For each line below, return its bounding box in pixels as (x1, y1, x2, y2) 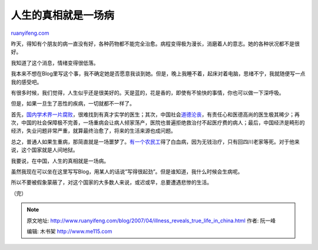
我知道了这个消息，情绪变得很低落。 (11, 59, 99, 66)
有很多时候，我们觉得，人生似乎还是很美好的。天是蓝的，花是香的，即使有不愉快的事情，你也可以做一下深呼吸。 (11, 89, 284, 96)
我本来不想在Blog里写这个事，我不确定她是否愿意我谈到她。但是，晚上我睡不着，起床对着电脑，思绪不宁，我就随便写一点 (11, 70, 306, 77)
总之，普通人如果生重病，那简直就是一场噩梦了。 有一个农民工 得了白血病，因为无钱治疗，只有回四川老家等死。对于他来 (11, 138, 300, 145)
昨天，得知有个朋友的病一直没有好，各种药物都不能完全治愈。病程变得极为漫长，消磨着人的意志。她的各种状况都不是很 (11, 40, 300, 47)
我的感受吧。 (11, 78, 42, 85)
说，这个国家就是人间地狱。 (11, 146, 78, 153)
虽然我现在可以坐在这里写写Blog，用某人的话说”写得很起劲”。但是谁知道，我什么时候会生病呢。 (11, 168, 243, 175)
